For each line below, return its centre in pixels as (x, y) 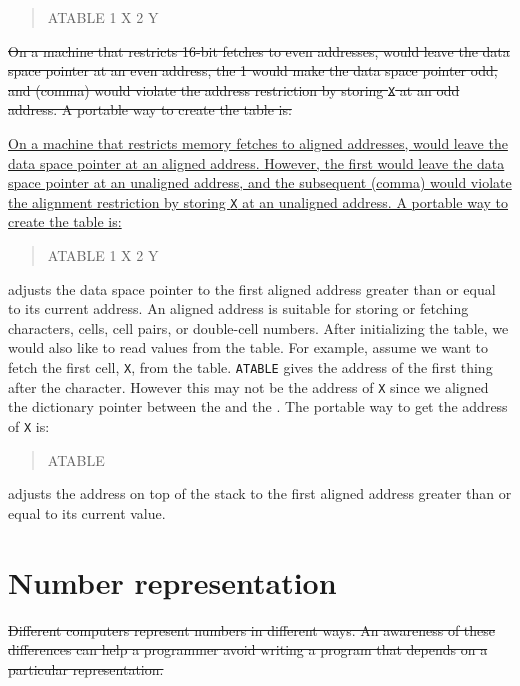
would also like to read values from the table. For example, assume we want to (248, 347)
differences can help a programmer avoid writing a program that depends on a (248, 649)
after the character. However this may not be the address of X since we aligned (248, 386)
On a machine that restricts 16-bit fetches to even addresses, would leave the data (259, 50)
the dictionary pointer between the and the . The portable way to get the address (258, 406)
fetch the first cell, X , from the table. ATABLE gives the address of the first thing (250, 367)
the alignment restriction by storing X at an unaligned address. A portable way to (258, 201)
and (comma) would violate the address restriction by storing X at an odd (234, 89)
